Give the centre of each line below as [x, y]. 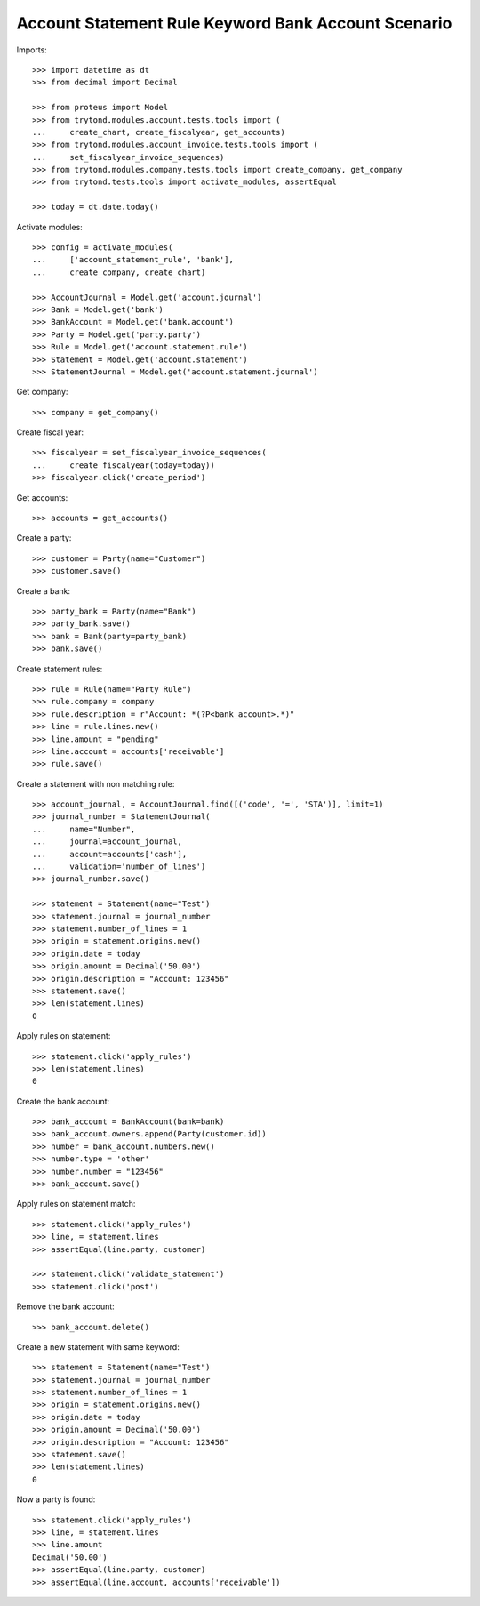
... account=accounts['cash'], [110, 854]
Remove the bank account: [65, 1306]
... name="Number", [84, 829]
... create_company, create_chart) [119, 272]
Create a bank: [44, 590]
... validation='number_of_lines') [119, 867]
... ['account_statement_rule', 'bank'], [133, 260]
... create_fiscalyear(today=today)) [124, 465]
